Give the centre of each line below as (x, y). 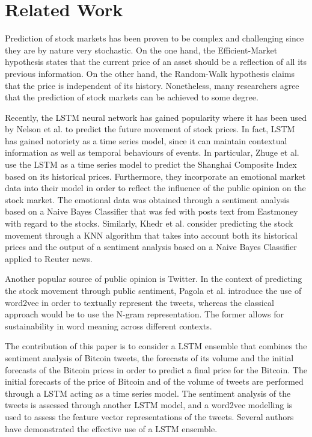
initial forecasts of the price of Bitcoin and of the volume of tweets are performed (154, 381)
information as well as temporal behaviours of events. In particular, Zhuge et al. (152, 152)
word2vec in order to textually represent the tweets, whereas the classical (139, 302)
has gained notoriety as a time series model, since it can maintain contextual (146, 140)
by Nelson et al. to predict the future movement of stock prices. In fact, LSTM (150, 129)
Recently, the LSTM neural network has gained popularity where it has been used (156, 117)
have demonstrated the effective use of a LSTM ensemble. (111, 428)
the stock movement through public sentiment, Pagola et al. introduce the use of (153, 290)
